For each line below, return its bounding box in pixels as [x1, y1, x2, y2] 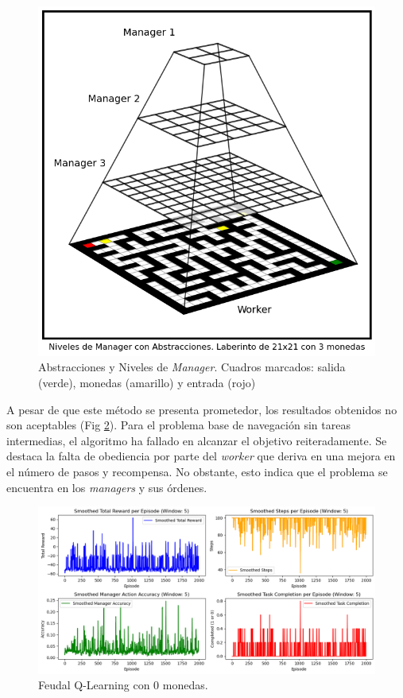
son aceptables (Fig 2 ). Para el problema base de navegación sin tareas [6, 417, 351, 433]
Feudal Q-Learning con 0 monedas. [38, 677, 208, 693]
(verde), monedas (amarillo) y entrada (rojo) [38, 374, 256, 390]
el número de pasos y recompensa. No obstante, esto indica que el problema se [6, 463, 388, 479]
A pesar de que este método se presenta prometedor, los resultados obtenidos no [6, 401, 397, 417]
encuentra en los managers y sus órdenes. [6, 479, 207, 495]
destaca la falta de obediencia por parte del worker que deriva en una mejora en [6, 448, 396, 464]
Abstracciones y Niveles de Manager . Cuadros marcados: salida [38, 359, 346, 375]
